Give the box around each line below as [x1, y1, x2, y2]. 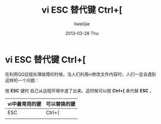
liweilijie [74, 21, 90, 27]
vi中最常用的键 [7, 101, 41, 107]
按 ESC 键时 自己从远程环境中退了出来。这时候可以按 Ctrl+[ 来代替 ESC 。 [5, 87, 154, 93]
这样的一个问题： [5, 77, 40, 83]
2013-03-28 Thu [65, 30, 99, 36]
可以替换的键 [45, 101, 76, 107]
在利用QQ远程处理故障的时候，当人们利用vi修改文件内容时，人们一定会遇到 [5, 71, 156, 77]
